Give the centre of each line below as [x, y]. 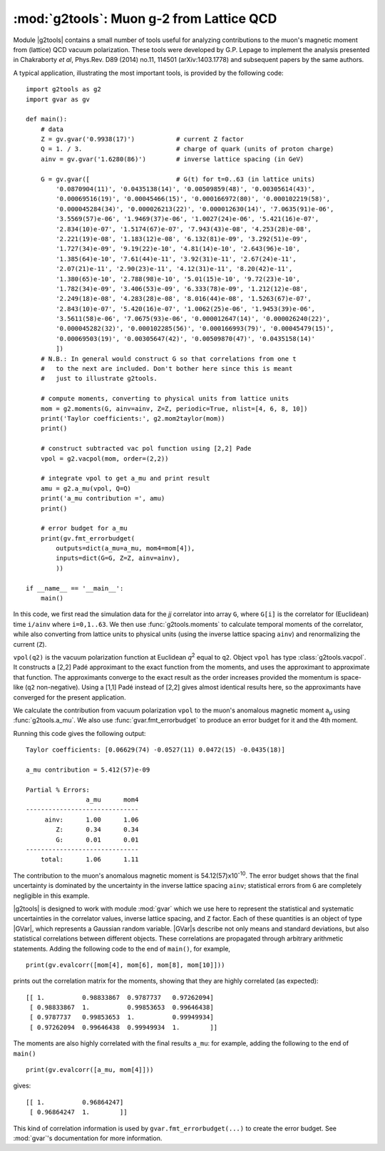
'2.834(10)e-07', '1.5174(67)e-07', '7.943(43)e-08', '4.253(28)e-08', [184, 229]
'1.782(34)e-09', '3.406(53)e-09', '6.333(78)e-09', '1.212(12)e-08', [182, 288]
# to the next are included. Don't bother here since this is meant [166, 369]
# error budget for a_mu [84, 528]
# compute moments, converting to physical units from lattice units [165, 399]
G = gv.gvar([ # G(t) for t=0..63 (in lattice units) [178, 179]
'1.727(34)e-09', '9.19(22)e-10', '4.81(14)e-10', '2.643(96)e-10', [178, 249]
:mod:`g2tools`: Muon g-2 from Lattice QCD [145, 19]
